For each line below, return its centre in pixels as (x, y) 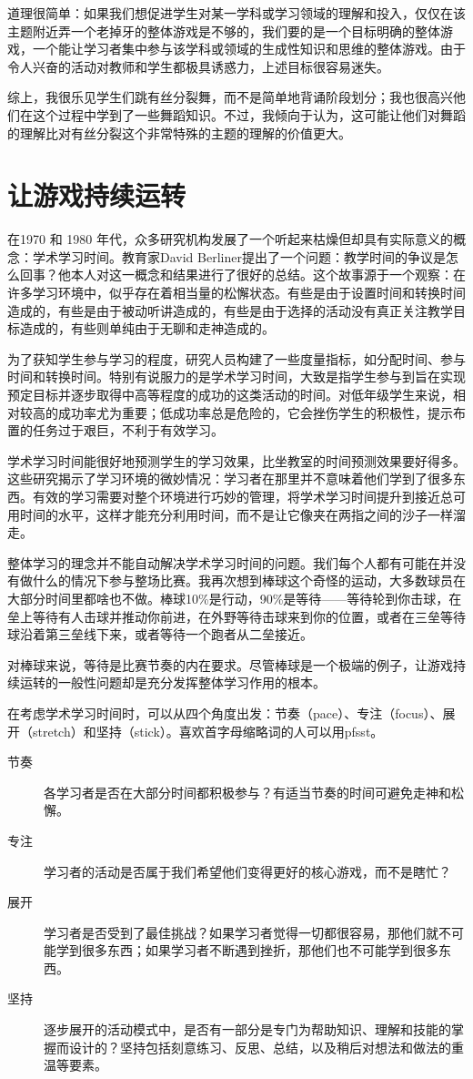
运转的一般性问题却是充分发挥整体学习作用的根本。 (172, 682)
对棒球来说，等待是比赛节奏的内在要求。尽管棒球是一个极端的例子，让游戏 (230, 664)
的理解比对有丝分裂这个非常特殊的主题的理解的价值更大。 (179, 132)
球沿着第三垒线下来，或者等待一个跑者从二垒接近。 (160, 634)
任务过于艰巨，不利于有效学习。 (128, 430)
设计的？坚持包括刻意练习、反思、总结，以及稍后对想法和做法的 (260, 1047)
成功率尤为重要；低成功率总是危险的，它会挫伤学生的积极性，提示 (255, 412)
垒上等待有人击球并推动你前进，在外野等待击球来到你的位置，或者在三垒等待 (236, 616)
